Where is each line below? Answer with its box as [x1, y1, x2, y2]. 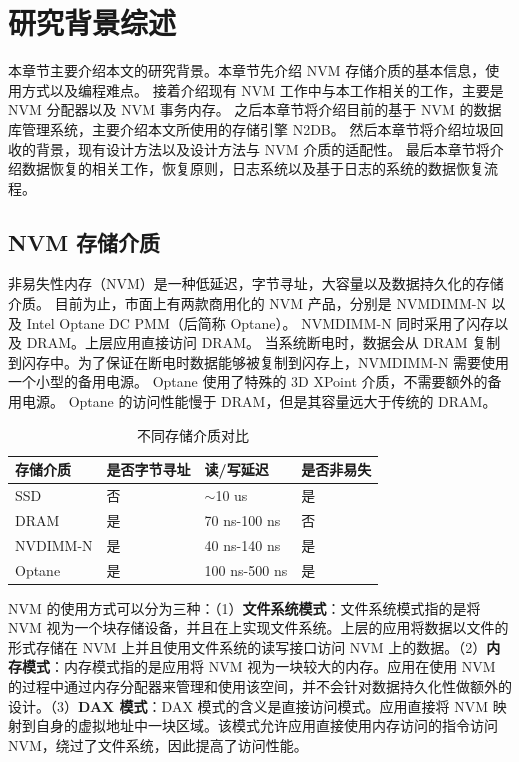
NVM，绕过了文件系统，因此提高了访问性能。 [8, 734, 308, 755]
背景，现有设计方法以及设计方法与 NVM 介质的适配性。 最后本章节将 [35, 138, 490, 159]
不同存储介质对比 [137, 424, 250, 445]
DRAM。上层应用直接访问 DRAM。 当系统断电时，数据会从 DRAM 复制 [26, 332, 501, 353]
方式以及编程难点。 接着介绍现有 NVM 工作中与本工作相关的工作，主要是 [21, 79, 504, 100]
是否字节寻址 [106, 459, 191, 480]
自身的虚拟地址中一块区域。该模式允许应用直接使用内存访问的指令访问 [35, 715, 498, 736]
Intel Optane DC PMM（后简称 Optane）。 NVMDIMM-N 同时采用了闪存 [26, 312, 495, 333]
